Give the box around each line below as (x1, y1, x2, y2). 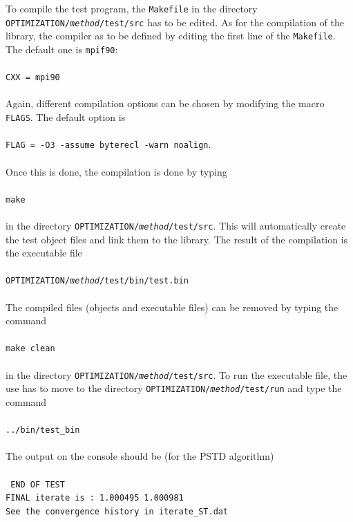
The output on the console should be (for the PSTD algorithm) (6, 449, 274, 463)
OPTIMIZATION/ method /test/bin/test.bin (6, 276, 189, 286)
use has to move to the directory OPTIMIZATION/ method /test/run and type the (6, 381, 342, 395)
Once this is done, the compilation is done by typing (6, 164, 227, 178)
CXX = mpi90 (6, 73, 60, 83)
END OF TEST (10, 479, 65, 490)
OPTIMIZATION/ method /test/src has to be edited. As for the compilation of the (6, 15, 344, 29)
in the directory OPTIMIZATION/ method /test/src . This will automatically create (6, 218, 346, 232)
